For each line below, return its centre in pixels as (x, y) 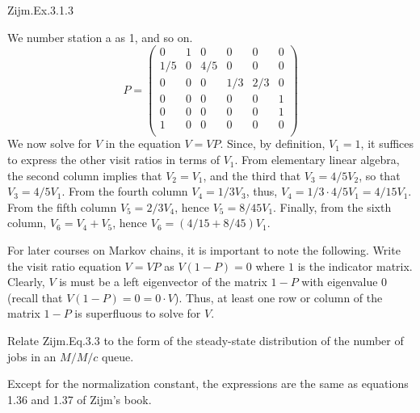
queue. (118, 356)
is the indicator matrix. (355, 265)
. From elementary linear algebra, (317, 160)
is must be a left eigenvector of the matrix (163, 282)
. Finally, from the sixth (332, 206)
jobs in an (32, 356)
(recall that (35, 297)
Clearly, (26, 282)
